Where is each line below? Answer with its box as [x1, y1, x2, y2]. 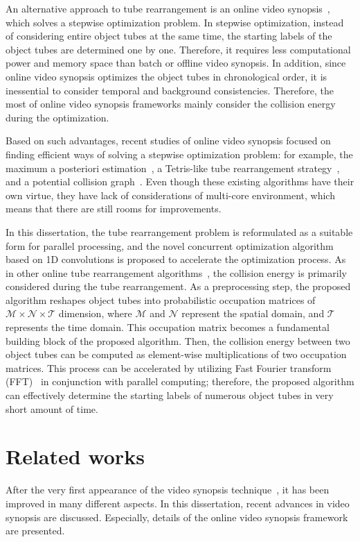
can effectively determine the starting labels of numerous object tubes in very [6, 388, 334, 403]
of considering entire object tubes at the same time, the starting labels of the [6, 28, 332, 43]
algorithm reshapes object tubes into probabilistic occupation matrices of [6, 292, 316, 307]
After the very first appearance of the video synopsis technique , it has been [6, 482, 330, 497]
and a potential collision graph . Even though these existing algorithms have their [6, 174, 354, 189]
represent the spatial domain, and [181, 306, 325, 321]
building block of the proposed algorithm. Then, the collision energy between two [6, 333, 350, 348]
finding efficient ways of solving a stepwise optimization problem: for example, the [6, 146, 353, 161]
